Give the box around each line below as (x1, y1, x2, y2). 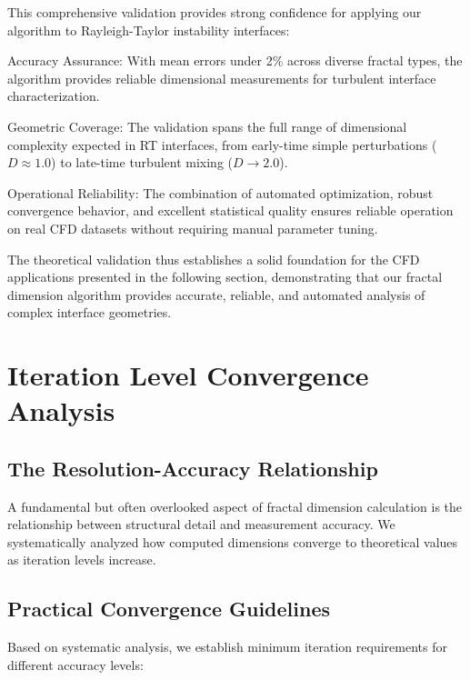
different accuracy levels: (7, 655, 144, 674)
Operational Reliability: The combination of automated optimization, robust (7, 183, 434, 202)
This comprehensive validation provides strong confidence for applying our (7, 3, 422, 21)
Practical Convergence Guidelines (7, 595, 331, 623)
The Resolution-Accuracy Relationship (7, 454, 378, 482)
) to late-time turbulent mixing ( (51, 153, 234, 172)
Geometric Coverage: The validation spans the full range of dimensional (7, 116, 407, 135)
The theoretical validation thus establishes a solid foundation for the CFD (7, 249, 420, 268)
